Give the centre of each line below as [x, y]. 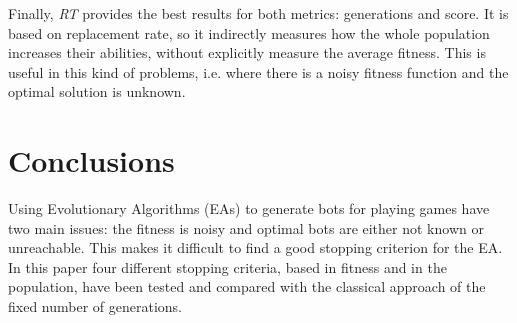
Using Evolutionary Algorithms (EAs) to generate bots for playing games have [249, 208]
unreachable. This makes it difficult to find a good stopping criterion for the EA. [255, 247]
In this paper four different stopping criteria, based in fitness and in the [227, 266]
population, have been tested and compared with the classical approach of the [247, 286]
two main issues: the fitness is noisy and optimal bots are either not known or [246, 227]
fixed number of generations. [95, 306]
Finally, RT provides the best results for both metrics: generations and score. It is [258, 13]
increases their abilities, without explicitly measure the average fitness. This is [247, 52]
